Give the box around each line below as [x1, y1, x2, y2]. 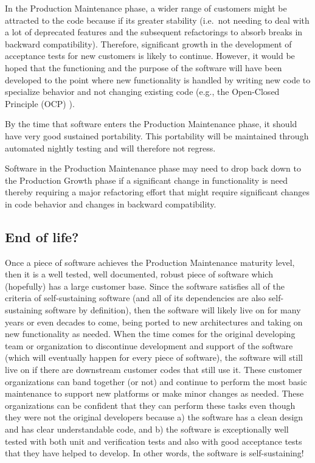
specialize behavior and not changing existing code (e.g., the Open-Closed [5, 85, 280, 98]
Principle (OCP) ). [5, 97, 75, 110]
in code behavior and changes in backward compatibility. [5, 197, 216, 210]
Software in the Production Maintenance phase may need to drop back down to [5, 162, 301, 175]
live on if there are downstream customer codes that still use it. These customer [5, 363, 302, 376]
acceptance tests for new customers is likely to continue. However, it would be [5, 49, 295, 62]
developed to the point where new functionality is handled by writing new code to [5, 73, 311, 86]
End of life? [5, 227, 79, 246]
